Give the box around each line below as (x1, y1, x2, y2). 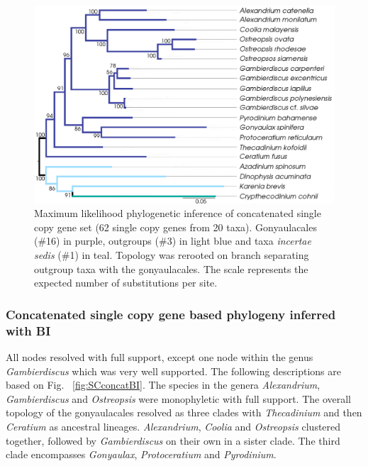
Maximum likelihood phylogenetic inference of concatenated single (34, 206, 321, 221)
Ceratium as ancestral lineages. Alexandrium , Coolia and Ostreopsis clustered (6, 418, 341, 433)
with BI (6, 321, 51, 339)
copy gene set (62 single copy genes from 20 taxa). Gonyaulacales (34, 219, 317, 234)
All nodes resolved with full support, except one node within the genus (6, 349, 313, 364)
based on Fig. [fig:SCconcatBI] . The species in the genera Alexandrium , (6, 377, 320, 392)
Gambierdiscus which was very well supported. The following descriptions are (6, 363, 341, 378)
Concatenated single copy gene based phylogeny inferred (6, 305, 336, 323)
